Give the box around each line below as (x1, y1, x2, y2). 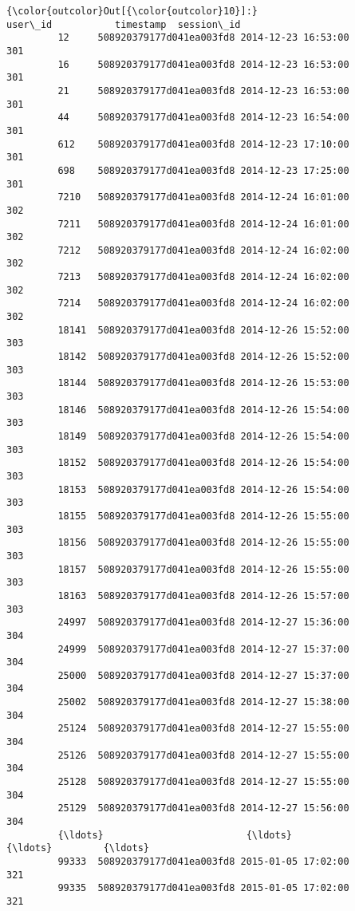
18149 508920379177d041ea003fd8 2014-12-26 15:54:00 (57, 431, 349, 442)
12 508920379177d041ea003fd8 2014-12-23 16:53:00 (57, 32, 349, 44)
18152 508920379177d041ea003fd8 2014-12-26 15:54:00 (57, 457, 349, 469)
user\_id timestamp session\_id (6, 18, 241, 30)
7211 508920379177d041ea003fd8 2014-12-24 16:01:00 (57, 218, 349, 230)
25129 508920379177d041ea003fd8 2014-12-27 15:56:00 (57, 803, 349, 814)
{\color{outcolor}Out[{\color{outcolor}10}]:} (6, 6, 258, 17)
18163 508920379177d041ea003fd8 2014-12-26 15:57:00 (57, 590, 349, 601)
